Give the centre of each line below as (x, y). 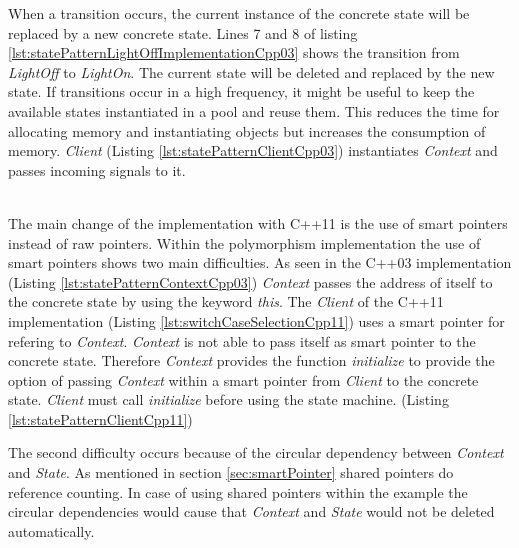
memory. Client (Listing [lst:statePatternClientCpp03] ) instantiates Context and (253, 150)
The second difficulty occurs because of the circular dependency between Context (256, 452)
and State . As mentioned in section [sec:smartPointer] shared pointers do (231, 472)
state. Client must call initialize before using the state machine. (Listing (228, 399)
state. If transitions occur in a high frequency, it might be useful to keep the (241, 91)
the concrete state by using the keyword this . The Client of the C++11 (226, 301)
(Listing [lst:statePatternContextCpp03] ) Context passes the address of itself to (250, 281)
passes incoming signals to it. (97, 169)
